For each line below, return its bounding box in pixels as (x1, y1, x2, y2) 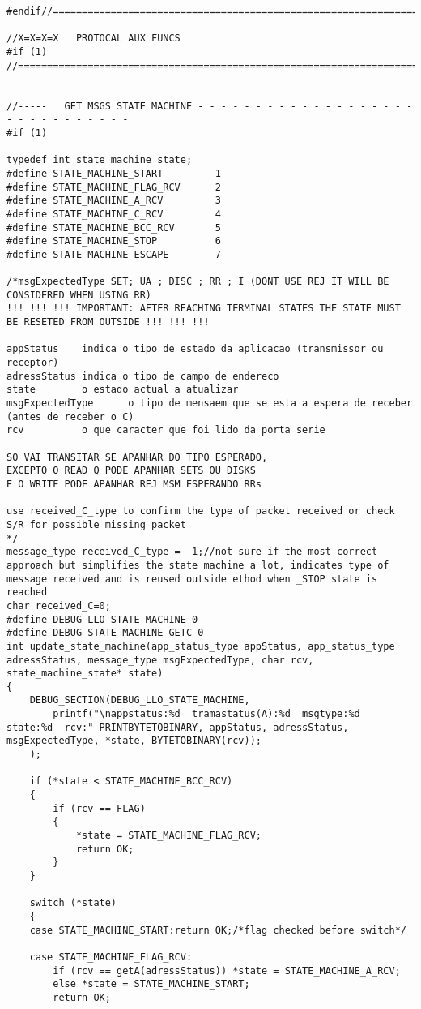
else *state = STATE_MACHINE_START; (53, 978, 250, 990)
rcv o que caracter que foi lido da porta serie (6, 424, 325, 436)
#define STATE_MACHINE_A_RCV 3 (6, 195, 221, 207)
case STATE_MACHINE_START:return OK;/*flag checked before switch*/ (29, 924, 406, 936)
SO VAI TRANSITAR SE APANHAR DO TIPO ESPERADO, (6, 451, 268, 463)
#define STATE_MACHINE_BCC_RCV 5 (6, 221, 221, 234)
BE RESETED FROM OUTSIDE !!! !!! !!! (6, 316, 210, 328)
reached (6, 586, 48, 599)
